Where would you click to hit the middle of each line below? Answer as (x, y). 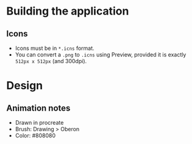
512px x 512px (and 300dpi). (51, 61)
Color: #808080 (35, 135)
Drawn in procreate (39, 122)
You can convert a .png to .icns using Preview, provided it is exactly (101, 55)
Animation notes (38, 108)
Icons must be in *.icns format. (55, 48)
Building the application (68, 11)
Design (25, 86)
